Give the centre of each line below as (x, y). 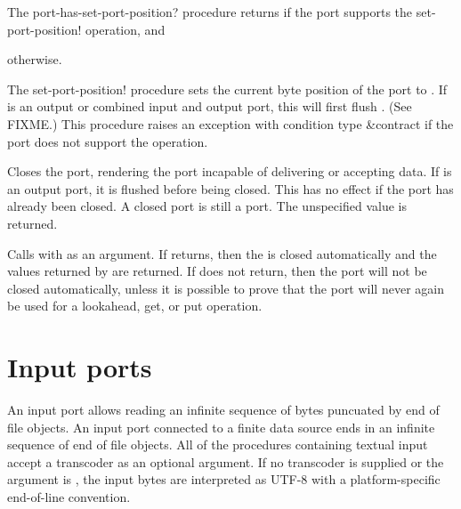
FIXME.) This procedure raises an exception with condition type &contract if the (230, 123)
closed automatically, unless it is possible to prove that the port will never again (226, 288)
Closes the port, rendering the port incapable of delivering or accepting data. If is (230, 171)
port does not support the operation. (108, 141)
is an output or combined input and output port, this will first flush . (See (210, 106)
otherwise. (35, 59)
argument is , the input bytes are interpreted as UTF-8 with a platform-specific (224, 479)
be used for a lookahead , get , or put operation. (135, 306)
